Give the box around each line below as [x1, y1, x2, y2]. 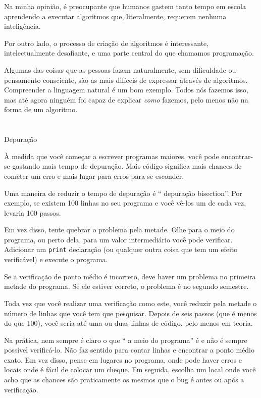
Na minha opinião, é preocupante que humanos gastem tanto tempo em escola [4, 1, 246, 11]
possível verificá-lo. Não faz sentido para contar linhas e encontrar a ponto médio [4, 344, 254, 355]
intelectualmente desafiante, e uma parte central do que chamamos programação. [4, 47, 254, 58]
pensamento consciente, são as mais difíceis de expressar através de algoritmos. [4, 74, 248, 85]
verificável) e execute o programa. [4, 254, 108, 265]
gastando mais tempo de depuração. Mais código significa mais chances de [12, 161, 242, 171]
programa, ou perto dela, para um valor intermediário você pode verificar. [4, 234, 233, 244]
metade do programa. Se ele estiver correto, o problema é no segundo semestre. [4, 281, 249, 291]
